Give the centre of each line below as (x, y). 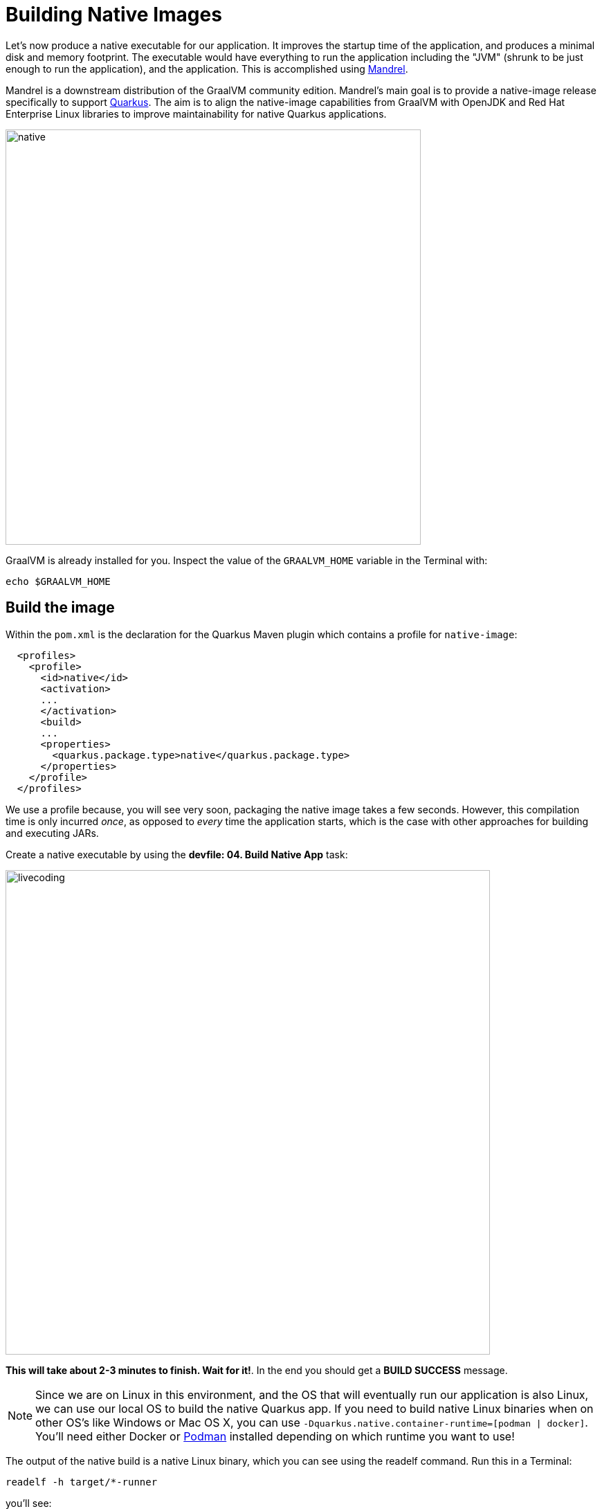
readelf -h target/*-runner (82, 1482)
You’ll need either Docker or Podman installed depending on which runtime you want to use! (275, 1436)
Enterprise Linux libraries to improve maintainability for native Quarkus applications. (196, 114)
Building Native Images (114, 15)
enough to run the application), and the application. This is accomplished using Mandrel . (207, 69)
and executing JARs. (52, 833)
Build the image (60, 608)
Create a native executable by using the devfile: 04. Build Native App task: (177, 854)
